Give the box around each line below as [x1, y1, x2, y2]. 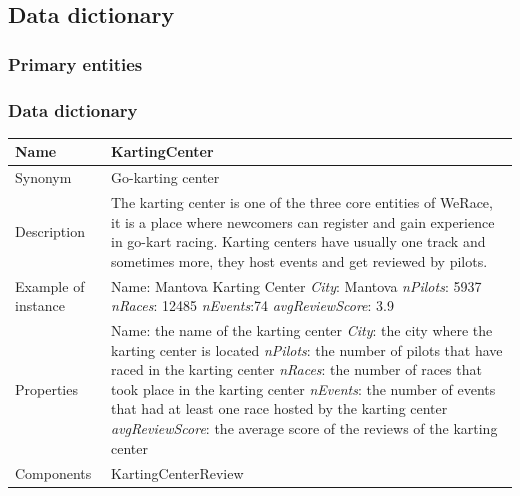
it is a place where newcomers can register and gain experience [111, 211, 495, 232]
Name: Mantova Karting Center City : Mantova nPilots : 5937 [111, 275, 482, 296]
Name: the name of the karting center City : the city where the [111, 320, 493, 341]
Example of [15, 275, 85, 296]
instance [15, 295, 65, 316]
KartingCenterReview [111, 462, 244, 483]
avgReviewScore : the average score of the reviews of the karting [111, 418, 498, 439]
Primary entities [8, 51, 143, 76]
